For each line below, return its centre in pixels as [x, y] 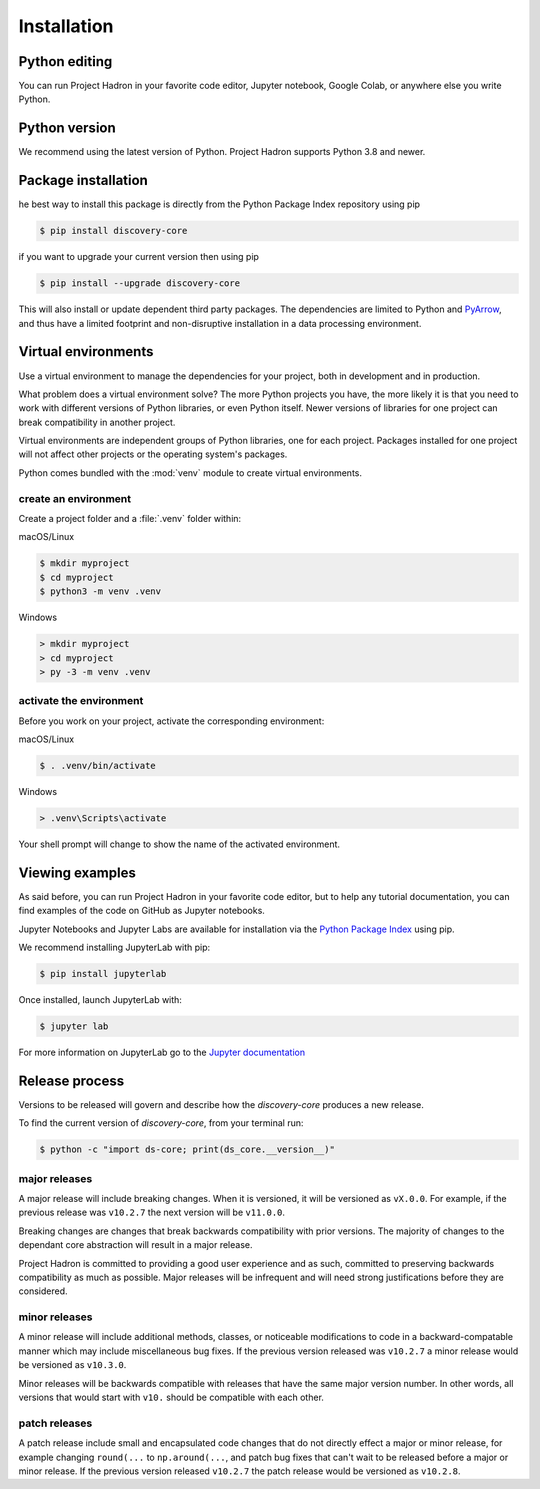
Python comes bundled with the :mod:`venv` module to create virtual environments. [190, 472]
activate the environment [81, 701]
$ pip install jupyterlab [103, 974]
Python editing [65, 61]
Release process [71, 1080]
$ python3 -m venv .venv [100, 591]
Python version [67, 128]
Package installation [83, 180]
